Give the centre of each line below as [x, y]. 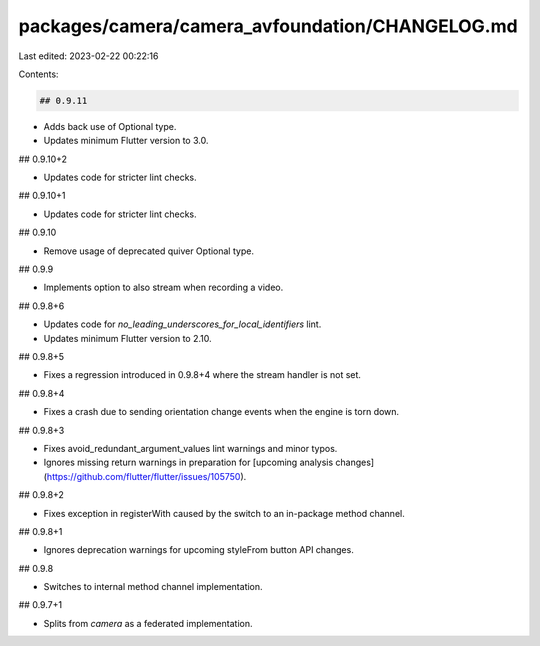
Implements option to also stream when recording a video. [163, 287]
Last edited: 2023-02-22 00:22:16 [88, 56]
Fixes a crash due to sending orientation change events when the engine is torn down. [221, 412]
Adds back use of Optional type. [110, 126]
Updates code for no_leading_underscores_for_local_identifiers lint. [182, 324]
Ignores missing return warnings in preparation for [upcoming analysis [188, 462]
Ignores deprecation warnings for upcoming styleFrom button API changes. [198, 550]
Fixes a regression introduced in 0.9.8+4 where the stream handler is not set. [202, 375]
